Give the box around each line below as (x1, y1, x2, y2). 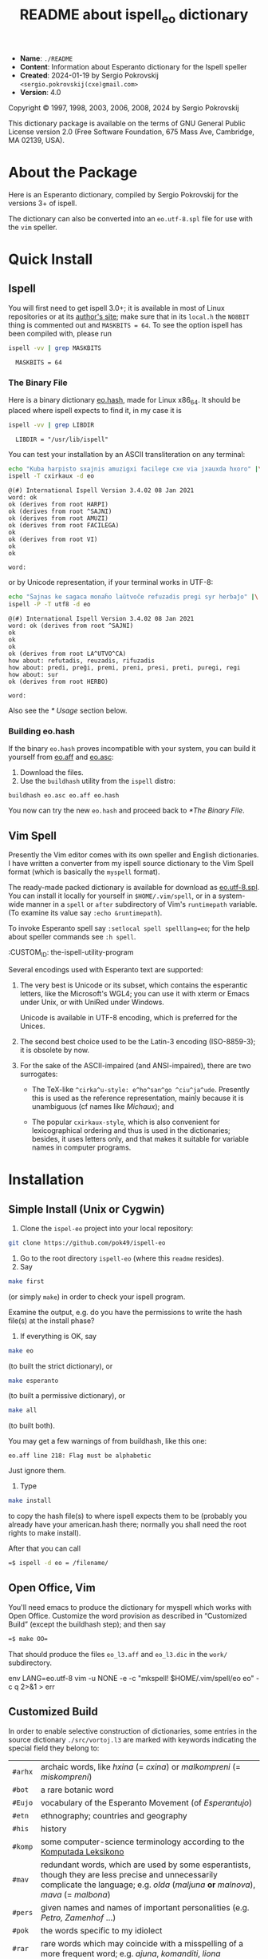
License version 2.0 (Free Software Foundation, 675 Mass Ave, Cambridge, (8, 126, 255, 137)
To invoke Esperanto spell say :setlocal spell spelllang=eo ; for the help (8, 924, 250, 933)
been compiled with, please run (8, 328, 112, 338)
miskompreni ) (40, 1771, 93, 1782)
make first (8, 1277, 45, 1285)
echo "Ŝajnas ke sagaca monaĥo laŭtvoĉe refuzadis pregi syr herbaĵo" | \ (8, 593, 259, 601)
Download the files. (19, 768, 84, 777)
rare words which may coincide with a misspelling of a (40, 1937, 244, 1949)
